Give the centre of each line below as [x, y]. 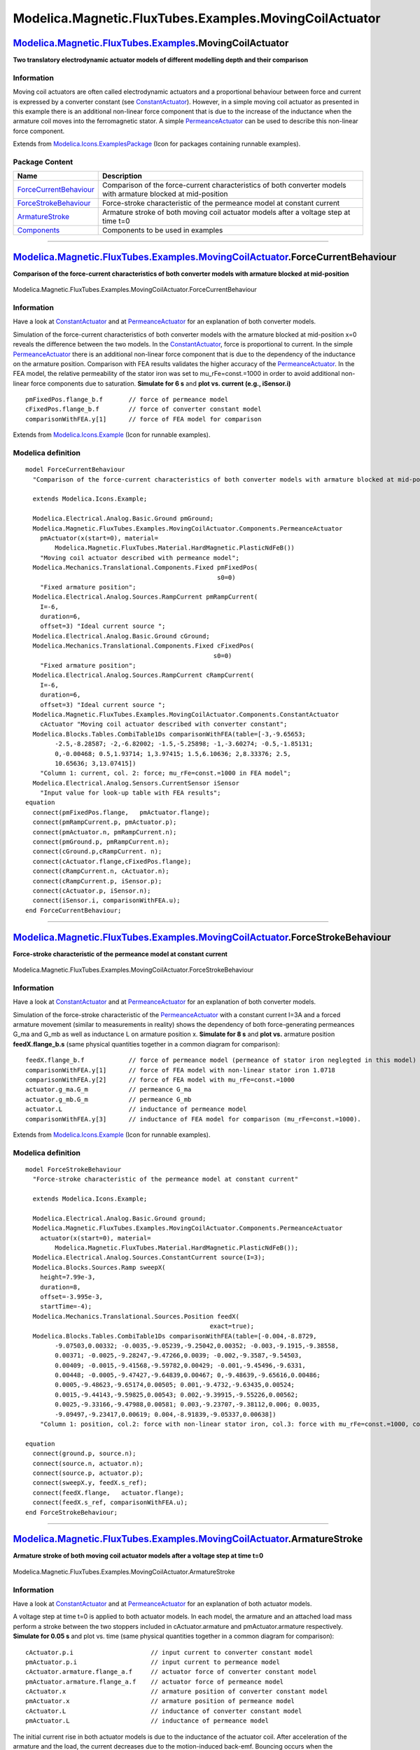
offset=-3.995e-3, [71, 1296]
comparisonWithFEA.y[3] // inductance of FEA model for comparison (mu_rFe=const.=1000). [194, 1119]
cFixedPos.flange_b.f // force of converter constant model [143, 409]
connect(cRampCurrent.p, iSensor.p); [97, 881]
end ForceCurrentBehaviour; [73, 910]
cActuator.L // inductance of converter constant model [164, 1711]
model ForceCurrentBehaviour [75, 470]
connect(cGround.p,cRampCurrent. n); [97, 852]
